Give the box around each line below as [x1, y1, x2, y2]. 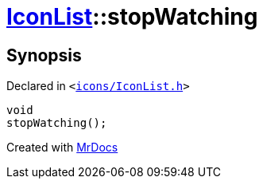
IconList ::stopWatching [6, 3, 258, 30]
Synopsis [6, 45, 82, 65]
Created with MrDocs [6, 140, 118, 155]
